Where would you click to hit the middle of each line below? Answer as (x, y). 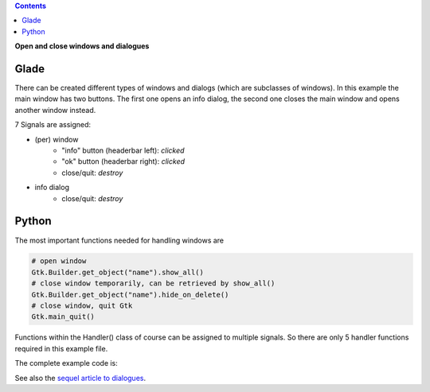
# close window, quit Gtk (82, 306)
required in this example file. (61, 348)
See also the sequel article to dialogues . (80, 378)
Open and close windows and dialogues (82, 46)
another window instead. (55, 110)
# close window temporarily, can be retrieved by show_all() (153, 283)
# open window (59, 261)
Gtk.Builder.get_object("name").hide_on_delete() (130, 295)
